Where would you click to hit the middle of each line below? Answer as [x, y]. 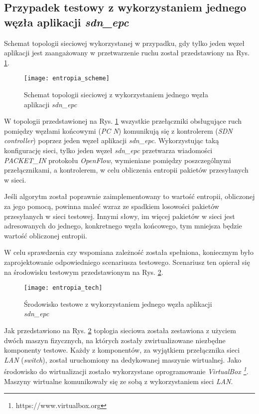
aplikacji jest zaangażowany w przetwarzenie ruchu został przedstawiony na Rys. [127, 53]
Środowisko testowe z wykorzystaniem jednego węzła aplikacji [118, 304]
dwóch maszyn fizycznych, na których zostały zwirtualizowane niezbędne [115, 340]
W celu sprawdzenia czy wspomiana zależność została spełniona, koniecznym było [129, 252]
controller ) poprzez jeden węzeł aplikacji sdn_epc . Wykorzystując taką [112, 140]
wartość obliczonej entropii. [46, 235]
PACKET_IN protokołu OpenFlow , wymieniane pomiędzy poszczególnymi [118, 160]
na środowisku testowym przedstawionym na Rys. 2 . [84, 272]
